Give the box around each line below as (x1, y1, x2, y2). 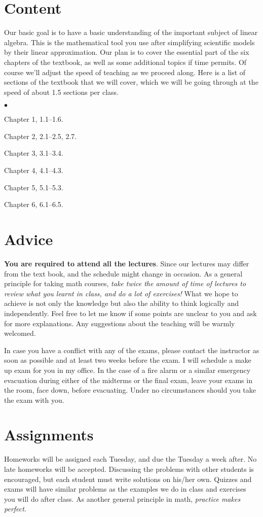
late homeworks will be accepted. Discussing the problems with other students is (4, 464, 254, 474)
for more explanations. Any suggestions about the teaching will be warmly (4, 318, 235, 328)
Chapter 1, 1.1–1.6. (4, 114, 63, 124)
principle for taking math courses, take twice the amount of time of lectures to (4, 278, 246, 289)
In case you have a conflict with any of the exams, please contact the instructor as (4, 344, 259, 355)
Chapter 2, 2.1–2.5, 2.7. (4, 130, 77, 141)
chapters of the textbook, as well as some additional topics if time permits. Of (4, 56, 247, 67)
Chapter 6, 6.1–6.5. (4, 199, 63, 210)
